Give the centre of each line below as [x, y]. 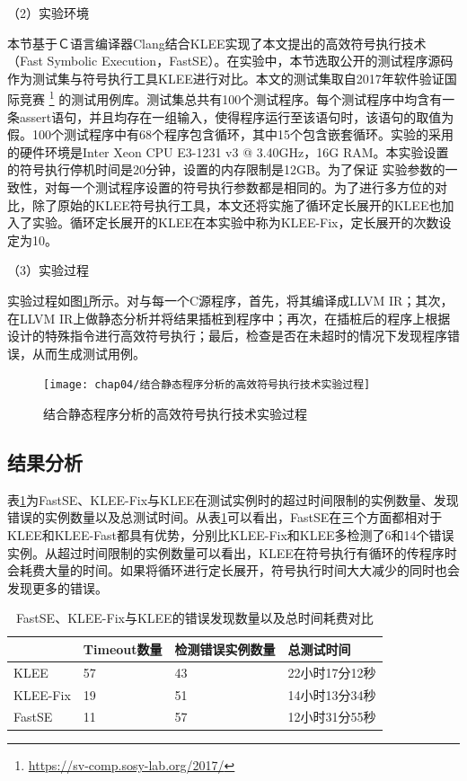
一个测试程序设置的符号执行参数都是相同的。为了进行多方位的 [252, 187]
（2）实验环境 [48, 13]
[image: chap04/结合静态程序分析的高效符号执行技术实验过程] [207, 385]
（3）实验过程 [48, 270]
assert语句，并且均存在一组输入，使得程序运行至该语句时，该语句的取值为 [237, 116]
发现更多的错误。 [57, 587]
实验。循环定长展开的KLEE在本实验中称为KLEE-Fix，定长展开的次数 [235, 222]
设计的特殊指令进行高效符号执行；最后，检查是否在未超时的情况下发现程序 [227, 336]
